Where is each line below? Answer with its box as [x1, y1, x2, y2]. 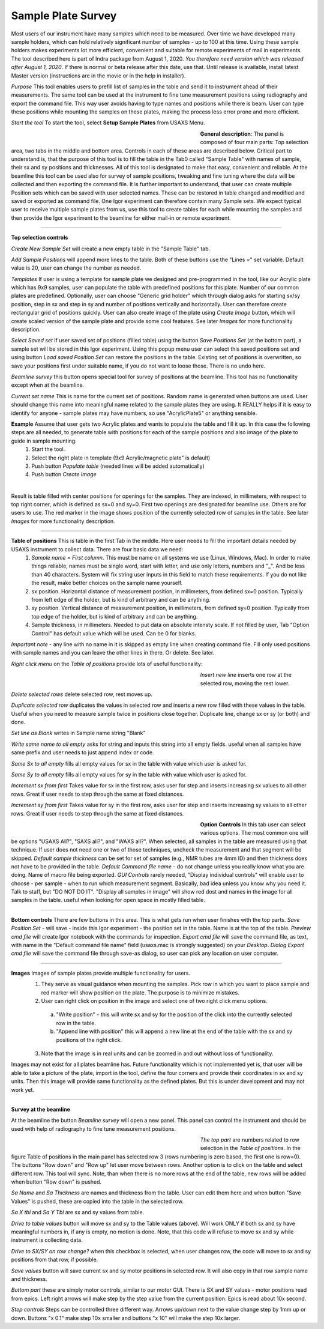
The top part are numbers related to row [200, 1136, 300, 1143]
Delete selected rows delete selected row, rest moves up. [11, 691, 153, 698]
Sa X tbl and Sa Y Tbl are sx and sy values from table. [11, 1209, 145, 1216]
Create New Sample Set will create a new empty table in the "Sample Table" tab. [11, 245, 211, 252]
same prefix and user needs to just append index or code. [11, 749, 154, 756]
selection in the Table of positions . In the [200, 1145, 301, 1152]
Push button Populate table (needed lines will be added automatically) [31, 462, 205, 470]
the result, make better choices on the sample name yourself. [31, 580, 183, 587]
